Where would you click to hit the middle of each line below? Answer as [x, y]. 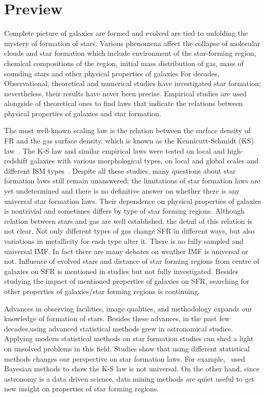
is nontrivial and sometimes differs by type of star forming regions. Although [125, 211]
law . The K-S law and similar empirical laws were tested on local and [115, 150]
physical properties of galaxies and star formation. [83, 113]
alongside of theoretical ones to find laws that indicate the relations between [124, 103]
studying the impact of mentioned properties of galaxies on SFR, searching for [127, 281]
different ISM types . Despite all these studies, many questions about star [120, 170]
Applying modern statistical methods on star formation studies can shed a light [129, 338]
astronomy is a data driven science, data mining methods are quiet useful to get [129, 378]
